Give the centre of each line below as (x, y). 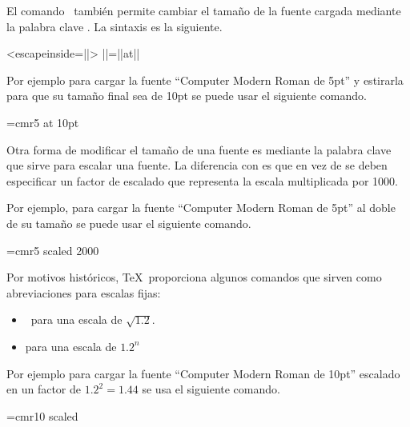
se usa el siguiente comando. (211, 389)
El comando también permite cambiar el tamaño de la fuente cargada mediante (204, 10)
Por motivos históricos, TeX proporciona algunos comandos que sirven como (194, 277)
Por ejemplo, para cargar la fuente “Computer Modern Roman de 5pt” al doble (201, 208)
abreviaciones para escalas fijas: (84, 292)
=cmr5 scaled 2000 (53, 250)
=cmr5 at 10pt (43, 122)
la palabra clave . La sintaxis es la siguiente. (115, 26)
